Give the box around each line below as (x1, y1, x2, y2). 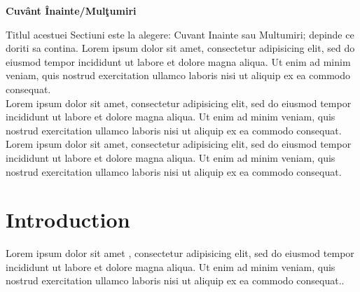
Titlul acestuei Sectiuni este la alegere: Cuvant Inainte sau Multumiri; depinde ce (6, 27, 354, 41)
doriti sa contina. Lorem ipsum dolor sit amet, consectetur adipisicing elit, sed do (6, 41, 355, 55)
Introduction (6, 205, 130, 234)
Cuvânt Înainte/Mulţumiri (6, 4, 137, 18)
